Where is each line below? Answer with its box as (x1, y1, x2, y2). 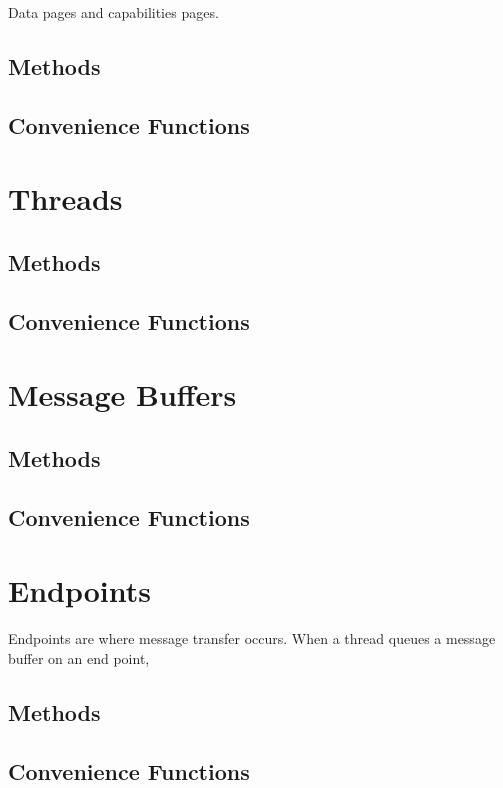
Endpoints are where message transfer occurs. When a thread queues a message (8, 628, 496, 649)
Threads (8, 178, 123, 219)
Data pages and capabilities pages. (8, 2, 219, 22)
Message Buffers (8, 374, 237, 415)
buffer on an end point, (8, 647, 150, 668)
